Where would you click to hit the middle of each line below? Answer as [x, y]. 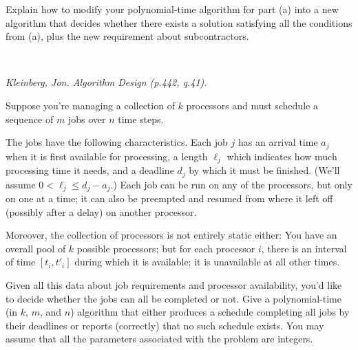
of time [21, 262]
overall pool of [36, 248]
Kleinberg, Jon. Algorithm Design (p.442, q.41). [106, 82]
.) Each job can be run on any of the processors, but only [231, 184]
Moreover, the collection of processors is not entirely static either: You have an [171, 235]
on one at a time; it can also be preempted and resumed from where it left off [169, 198]
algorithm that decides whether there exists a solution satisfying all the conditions [179, 22]
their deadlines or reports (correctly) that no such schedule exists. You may [165, 325]
